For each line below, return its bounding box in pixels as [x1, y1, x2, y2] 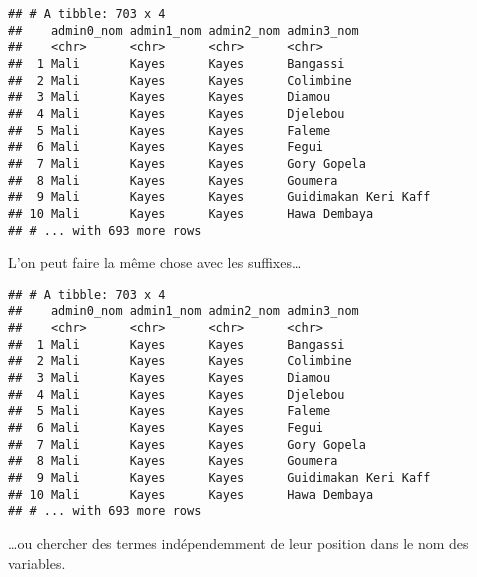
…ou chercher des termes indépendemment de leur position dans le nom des [8, 532, 469, 553]
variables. [8, 552, 66, 573]
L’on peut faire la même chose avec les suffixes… [8, 252, 302, 273]
